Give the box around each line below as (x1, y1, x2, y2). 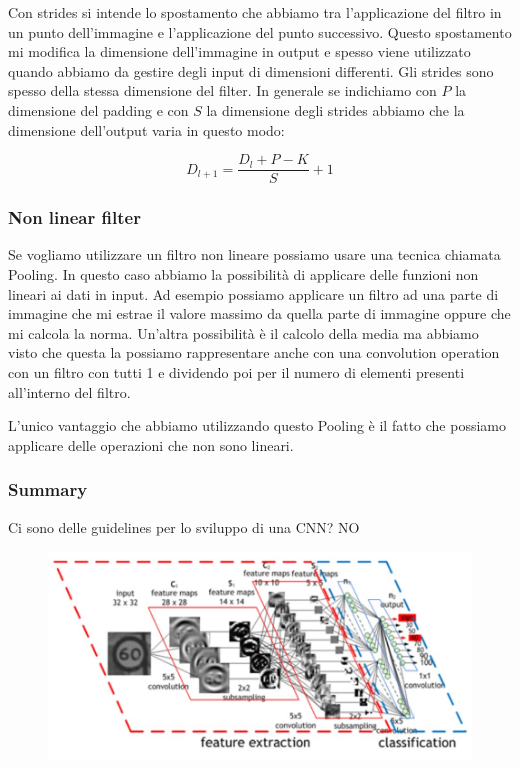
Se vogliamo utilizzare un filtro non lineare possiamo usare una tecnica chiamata (8, 244, 501, 265)
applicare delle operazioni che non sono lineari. (8, 434, 294, 455)
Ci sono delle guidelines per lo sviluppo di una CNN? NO (8, 516, 360, 537)
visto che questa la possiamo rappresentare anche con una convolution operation (8, 342, 500, 363)
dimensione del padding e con (8, 99, 189, 120)
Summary (8, 477, 88, 502)
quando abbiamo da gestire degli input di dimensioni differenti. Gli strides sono (8, 60, 494, 81)
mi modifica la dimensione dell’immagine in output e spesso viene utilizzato (8, 41, 471, 62)
